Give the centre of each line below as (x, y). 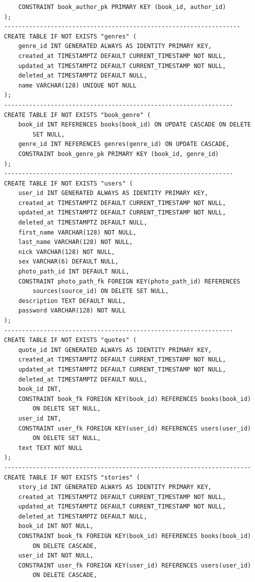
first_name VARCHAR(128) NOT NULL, (77, 232)
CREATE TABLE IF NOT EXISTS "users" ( (68, 183)
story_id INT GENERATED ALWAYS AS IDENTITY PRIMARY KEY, (115, 487)
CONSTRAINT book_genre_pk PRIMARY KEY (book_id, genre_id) (118, 154)
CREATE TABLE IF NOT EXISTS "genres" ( (70, 36)
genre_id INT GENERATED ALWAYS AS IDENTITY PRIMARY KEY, (115, 46)
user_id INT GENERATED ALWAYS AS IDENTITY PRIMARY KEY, (113, 193)
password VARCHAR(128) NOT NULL (72, 311)
